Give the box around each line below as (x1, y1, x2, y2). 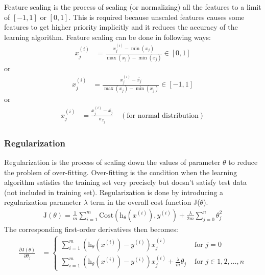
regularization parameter (4, 197, 82, 207)
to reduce (228, 156, 258, 167)
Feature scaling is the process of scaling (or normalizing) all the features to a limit (4, 2, 261, 12)
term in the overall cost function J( (90, 197, 200, 207)
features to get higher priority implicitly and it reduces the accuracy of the (4, 22, 238, 32)
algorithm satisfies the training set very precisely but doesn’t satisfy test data (4, 177, 247, 187)
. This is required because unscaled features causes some (68, 11, 245, 22)
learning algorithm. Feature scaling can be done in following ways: (4, 31, 211, 42)
